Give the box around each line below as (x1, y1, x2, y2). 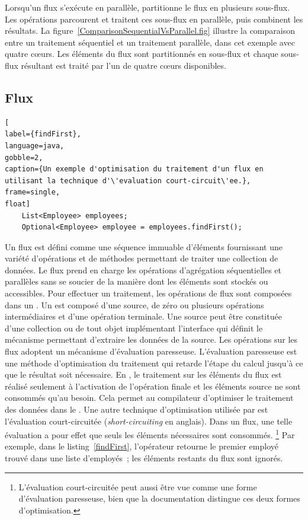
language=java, (5, 141, 65, 150)
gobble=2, (5, 153, 43, 162)
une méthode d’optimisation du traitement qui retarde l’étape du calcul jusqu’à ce (5, 356, 303, 369)
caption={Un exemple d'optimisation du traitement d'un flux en (5, 165, 264, 174)
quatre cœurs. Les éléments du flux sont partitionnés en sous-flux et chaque (5, 47, 278, 60)
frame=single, (5, 188, 60, 197)
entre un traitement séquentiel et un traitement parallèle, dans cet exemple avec (5, 36, 295, 48)
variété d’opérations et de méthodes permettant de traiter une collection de (5, 252, 278, 264)
